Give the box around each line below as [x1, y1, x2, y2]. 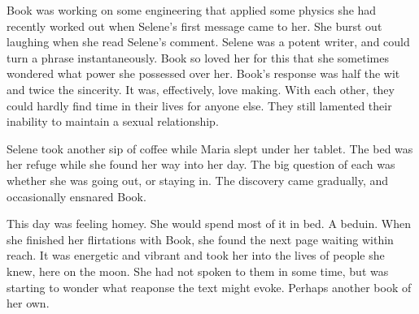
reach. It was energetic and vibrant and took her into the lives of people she [7, 247, 385, 264]
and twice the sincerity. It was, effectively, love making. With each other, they [7, 80, 395, 97]
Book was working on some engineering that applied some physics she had [7, 2, 377, 18]
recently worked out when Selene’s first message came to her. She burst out [7, 17, 382, 34]
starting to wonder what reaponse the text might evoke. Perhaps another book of [7, 278, 412, 295]
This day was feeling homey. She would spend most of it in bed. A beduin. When [7, 215, 411, 232]
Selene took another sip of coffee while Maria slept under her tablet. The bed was [7, 140, 413, 157]
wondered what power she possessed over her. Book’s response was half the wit [7, 65, 400, 82]
